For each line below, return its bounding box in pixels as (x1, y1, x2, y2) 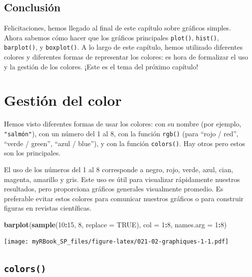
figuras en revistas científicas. (4, 203, 92, 213)
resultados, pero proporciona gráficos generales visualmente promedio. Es (4, 184, 224, 194)
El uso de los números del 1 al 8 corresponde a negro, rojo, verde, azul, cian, (4, 164, 233, 174)
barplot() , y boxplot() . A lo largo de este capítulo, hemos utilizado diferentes (4, 42, 243, 52)
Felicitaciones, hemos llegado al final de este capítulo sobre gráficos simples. (4, 23, 231, 33)
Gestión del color (4, 90, 122, 110)
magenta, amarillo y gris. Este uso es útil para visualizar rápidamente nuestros (4, 174, 240, 184)
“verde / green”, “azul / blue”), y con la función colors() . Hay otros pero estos (4, 138, 245, 148)
